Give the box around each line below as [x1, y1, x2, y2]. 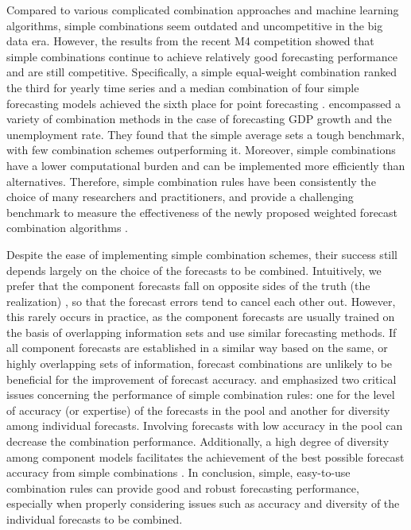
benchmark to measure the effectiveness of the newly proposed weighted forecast [6, 203, 398, 220]
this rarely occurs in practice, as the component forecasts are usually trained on [6, 308, 395, 325]
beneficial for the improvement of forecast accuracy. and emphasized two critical [6, 370, 397, 387]
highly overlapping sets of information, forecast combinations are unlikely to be [6, 355, 393, 372]
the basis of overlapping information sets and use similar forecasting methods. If [6, 323, 397, 340]
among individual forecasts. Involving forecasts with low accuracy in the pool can [6, 417, 403, 434]
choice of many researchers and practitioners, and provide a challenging [6, 188, 354, 205]
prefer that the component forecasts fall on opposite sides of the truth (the [6, 277, 370, 294]
